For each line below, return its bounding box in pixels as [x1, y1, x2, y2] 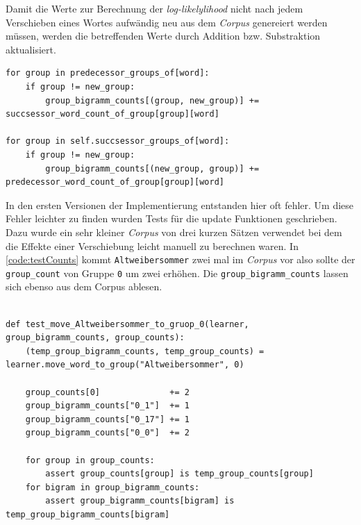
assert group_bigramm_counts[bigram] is [45, 496, 235, 506]
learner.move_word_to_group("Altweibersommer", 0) [6, 360, 244, 370]
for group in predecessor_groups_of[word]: [6, 68, 210, 78]
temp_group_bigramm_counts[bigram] [6, 509, 170, 519]
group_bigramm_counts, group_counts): [6, 333, 185, 343]
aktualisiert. [6, 42, 56, 56]
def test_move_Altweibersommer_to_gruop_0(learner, [6, 319, 249, 329]
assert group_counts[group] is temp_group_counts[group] [45, 469, 314, 479]
